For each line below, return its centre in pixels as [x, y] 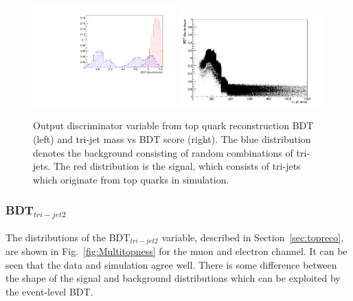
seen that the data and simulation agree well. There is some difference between [171, 264]
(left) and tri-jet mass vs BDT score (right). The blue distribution [172, 139]
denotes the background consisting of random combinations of [163, 152]
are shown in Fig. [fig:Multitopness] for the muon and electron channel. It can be [176, 251]
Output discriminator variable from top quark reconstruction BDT [173, 125]
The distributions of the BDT [68, 237]
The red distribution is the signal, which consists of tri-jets [177, 166]
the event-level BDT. [49, 291]
